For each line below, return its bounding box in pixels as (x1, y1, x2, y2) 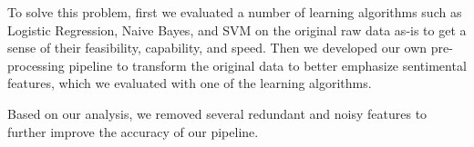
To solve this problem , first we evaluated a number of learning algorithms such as (7, 3, 462, 21)
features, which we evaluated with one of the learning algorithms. (7, 73, 372, 93)
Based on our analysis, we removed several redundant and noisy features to (7, 103, 428, 122)
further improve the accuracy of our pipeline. (7, 122, 259, 141)
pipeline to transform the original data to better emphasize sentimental (68, 55, 467, 74)
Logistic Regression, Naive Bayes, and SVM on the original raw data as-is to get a (7, 20, 467, 39)
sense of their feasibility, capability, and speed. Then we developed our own (7, 38, 428, 57)
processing (7, 55, 65, 74)
